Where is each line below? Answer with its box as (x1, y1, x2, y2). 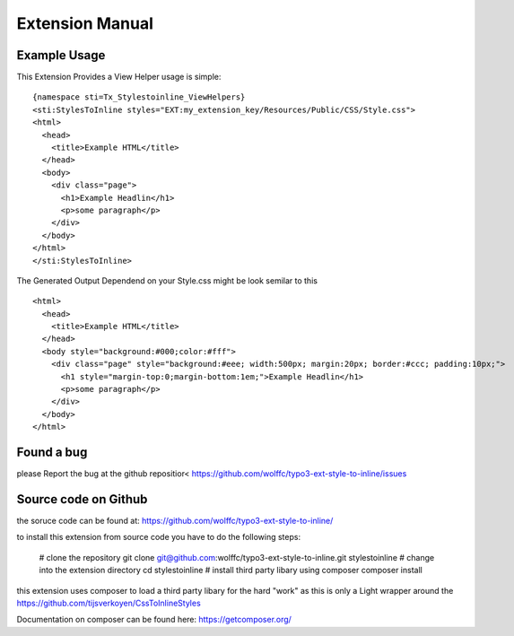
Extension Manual (16, 13, 154, 33)
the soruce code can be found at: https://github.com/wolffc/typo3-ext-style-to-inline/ (16, 516, 334, 527)
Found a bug (16, 445, 88, 460)
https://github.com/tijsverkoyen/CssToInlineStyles (16, 597, 201, 608)
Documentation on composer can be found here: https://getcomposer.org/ (16, 614, 292, 625)
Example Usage (16, 48, 106, 63)
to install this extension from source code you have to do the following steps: (16, 532, 301, 543)
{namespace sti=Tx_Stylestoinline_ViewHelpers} (32, 92, 246, 102)
